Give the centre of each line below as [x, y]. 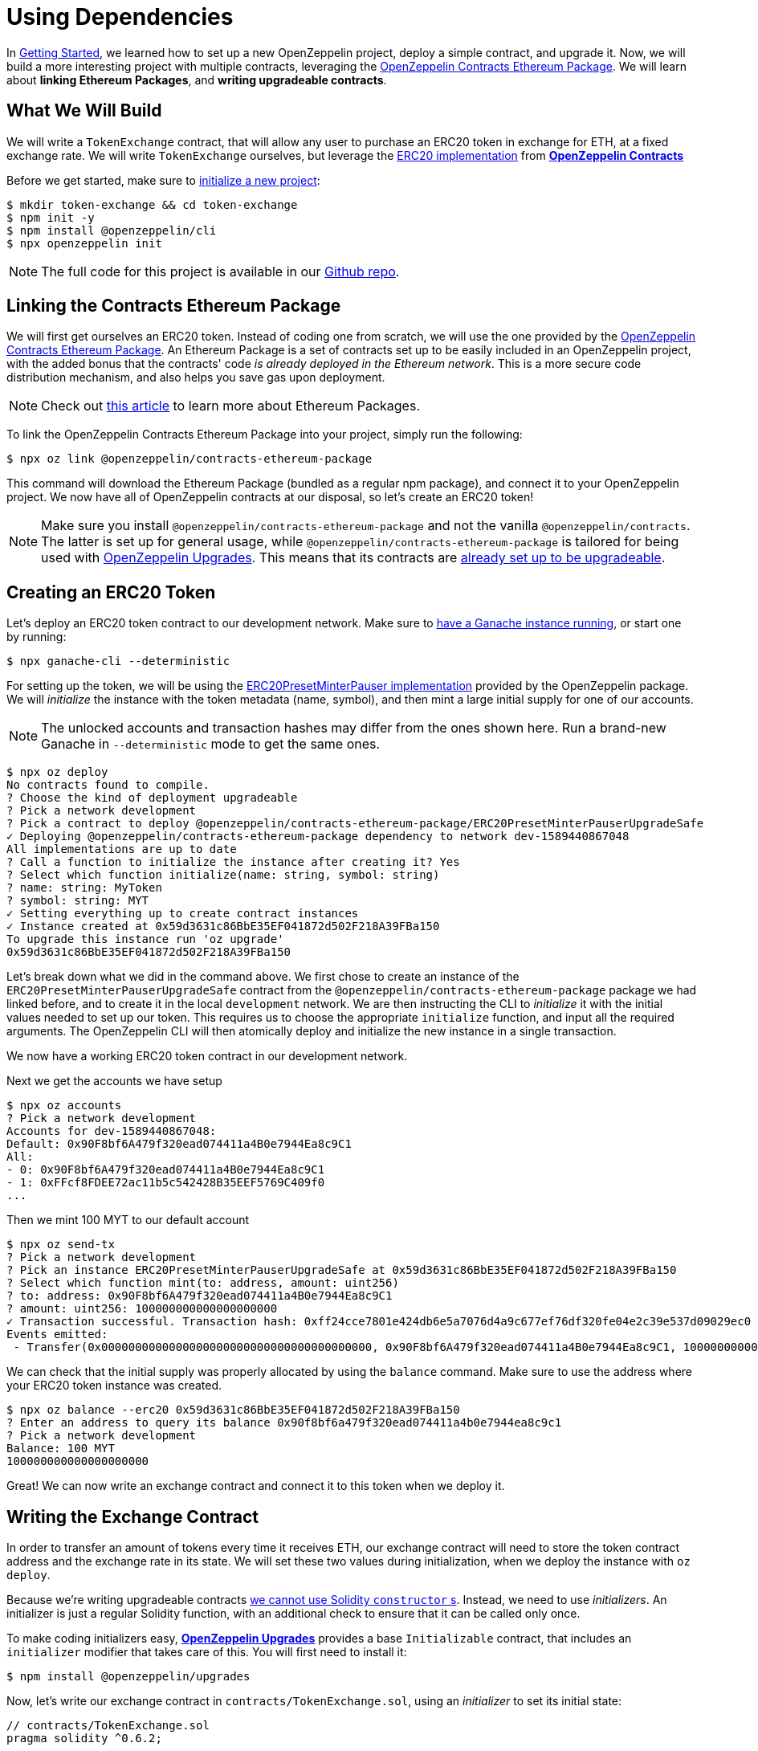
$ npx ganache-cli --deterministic [118, 661]
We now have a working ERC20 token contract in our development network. [207, 1056]
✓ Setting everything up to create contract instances [183, 914]
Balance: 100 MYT [61, 1449]
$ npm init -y [51, 217]
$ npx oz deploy [57, 772]
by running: [37, 637]
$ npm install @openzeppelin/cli [112, 230]
